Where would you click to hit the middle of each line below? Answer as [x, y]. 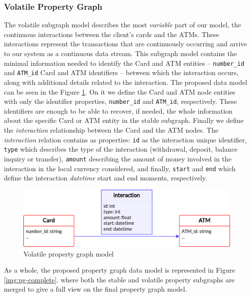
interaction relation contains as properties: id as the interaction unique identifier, [125, 139]
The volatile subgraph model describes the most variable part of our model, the [123, 25]
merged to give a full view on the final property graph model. [96, 289]
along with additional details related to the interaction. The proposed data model [126, 82]
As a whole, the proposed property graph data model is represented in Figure [120, 270]
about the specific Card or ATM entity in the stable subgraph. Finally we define [124, 120]
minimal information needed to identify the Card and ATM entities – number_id [124, 63]
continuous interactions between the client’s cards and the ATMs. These [112, 34]
